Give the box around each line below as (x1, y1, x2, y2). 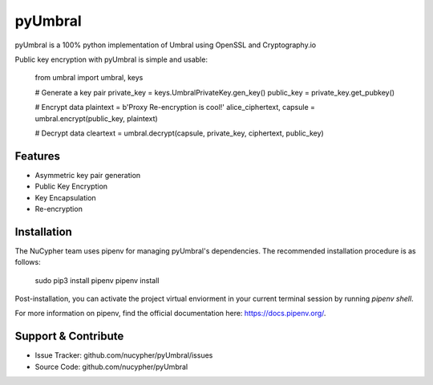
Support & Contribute (14, 330, 124, 343)
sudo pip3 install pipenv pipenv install (34, 275, 160, 285)
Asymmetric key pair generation (34, 170, 141, 180)
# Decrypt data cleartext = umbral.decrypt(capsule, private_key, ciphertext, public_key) (34, 128, 324, 138)
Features (14, 149, 60, 163)
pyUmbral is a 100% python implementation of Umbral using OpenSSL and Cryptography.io (14, 40, 317, 50)
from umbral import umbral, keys (34, 73, 144, 83)
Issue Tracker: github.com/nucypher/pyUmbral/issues (34, 351, 213, 360)
